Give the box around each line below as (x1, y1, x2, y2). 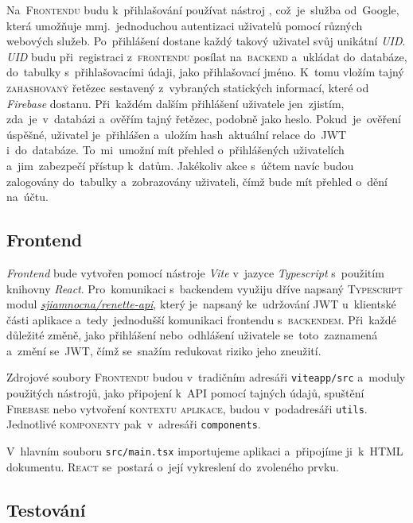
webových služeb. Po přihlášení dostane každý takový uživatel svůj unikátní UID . (6, 33, 406, 49)
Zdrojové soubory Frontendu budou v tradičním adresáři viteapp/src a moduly (6, 369, 406, 385)
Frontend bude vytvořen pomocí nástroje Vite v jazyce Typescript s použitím (6, 264, 384, 281)
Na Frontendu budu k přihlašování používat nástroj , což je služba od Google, (6, 2, 399, 17)
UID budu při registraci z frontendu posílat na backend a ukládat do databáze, (6, 48, 407, 64)
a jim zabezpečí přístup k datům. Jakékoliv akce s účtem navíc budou (6, 157, 354, 173)
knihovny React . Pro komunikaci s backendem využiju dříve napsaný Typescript (6, 280, 403, 296)
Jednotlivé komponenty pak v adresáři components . (6, 416, 261, 432)
